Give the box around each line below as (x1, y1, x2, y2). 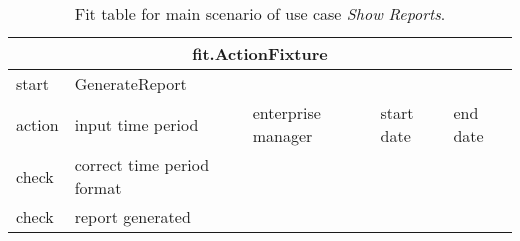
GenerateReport (74, 72, 187, 95)
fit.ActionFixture (192, 42, 328, 65)
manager (252, 124, 313, 147)
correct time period (74, 153, 210, 176)
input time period (74, 112, 199, 136)
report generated (74, 205, 191, 228)
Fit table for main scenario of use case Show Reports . (74, 2, 446, 25)
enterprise (252, 101, 321, 124)
